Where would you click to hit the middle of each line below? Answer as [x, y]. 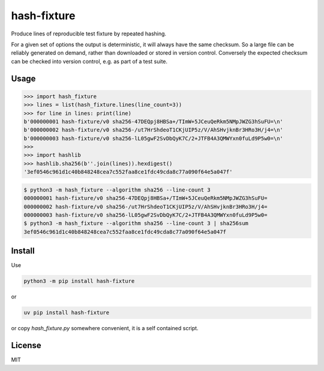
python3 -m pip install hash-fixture [79, 281]
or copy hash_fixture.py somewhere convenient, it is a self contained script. [105, 328]
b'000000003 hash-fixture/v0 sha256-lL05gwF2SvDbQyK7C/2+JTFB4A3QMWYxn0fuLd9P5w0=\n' [153, 138]
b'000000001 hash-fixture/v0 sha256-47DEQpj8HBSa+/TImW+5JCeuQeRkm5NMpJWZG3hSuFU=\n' [153, 121]
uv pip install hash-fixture [67, 313]
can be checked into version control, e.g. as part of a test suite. [89, 61]
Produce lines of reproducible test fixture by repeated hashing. [89, 34]
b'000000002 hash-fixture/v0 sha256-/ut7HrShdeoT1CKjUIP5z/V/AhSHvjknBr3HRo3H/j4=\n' [153, 130]
